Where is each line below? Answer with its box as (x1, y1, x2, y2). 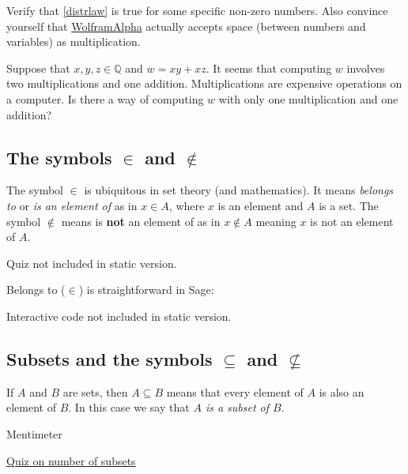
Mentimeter (6, 425, 62, 442)
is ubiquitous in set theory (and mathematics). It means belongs (84, 182, 394, 198)
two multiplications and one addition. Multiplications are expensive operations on (6, 75, 402, 92)
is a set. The (319, 197, 379, 213)
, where (168, 197, 205, 213)
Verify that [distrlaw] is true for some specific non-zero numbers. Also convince (6, 2, 388, 18)
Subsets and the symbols (6, 346, 213, 371)
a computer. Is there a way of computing (6, 90, 204, 107)
